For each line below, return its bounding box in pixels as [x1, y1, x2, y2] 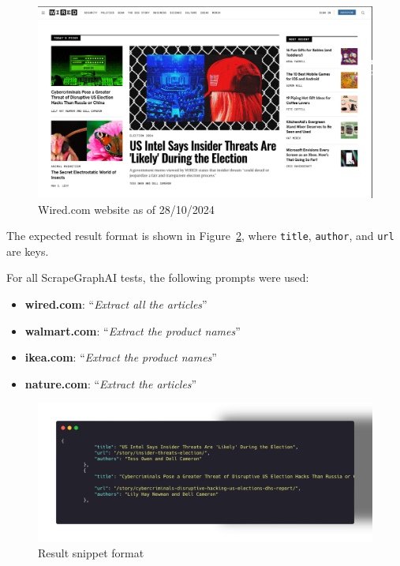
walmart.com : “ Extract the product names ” [24, 322, 241, 339]
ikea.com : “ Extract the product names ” [24, 349, 217, 365]
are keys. [6, 242, 49, 259]
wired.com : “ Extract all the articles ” [24, 296, 207, 313]
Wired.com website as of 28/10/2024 [38, 201, 215, 217]
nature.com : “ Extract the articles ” [24, 375, 197, 392]
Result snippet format [38, 545, 144, 561]
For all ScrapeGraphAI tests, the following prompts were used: [6, 269, 309, 286]
